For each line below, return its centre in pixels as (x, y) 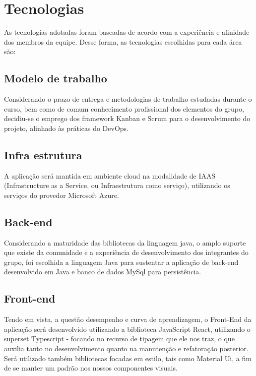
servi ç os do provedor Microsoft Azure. (62, 195)
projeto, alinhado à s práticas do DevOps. (66, 128)
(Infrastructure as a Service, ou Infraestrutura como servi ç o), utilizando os (117, 185)
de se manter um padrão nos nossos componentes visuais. (91, 368)
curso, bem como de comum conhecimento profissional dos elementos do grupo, (124, 108)
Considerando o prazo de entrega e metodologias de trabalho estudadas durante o (128, 99)
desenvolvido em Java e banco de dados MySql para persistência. (103, 272)
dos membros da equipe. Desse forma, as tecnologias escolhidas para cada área (123, 41)
